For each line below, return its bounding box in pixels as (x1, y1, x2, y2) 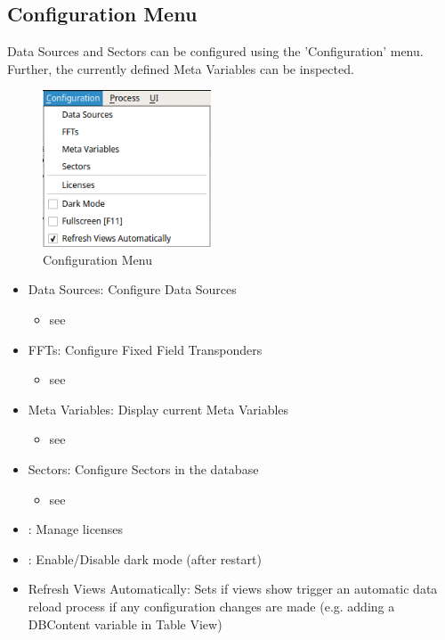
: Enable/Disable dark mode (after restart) (28, 549, 262, 568)
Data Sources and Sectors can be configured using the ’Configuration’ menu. (7, 42, 424, 61)
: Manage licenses (28, 520, 124, 538)
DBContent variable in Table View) (28, 614, 222, 633)
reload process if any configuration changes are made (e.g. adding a (28, 596, 395, 615)
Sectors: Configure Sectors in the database (28, 459, 259, 478)
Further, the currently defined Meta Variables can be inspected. (7, 59, 354, 78)
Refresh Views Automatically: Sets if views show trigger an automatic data (28, 579, 438, 598)
